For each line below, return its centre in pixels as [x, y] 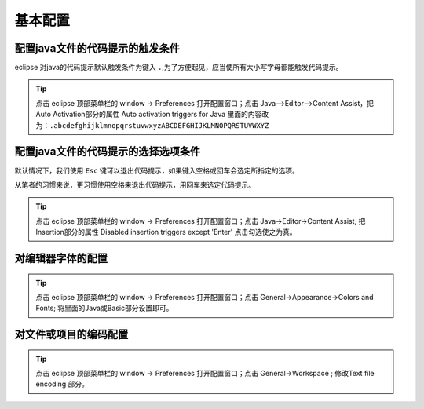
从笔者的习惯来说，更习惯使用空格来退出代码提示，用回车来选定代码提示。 [135, 184]
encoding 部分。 [62, 384]
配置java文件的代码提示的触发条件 [97, 48]
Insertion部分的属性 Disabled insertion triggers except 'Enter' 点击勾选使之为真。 [166, 232]
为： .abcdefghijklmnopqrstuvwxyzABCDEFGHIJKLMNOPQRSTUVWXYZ [152, 125]
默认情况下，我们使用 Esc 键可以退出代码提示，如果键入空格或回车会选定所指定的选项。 [157, 170]
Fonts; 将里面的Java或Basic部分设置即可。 [104, 308]
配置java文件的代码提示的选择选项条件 [108, 152]
